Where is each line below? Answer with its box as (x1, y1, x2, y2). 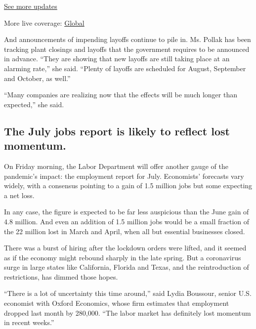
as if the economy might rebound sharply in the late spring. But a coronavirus (4, 252, 241, 262)
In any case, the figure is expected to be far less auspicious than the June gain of (4, 206, 249, 217)
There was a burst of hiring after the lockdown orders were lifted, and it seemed (4, 243, 247, 253)
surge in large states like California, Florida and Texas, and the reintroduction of (4, 262, 249, 272)
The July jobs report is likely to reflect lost (4, 123, 230, 138)
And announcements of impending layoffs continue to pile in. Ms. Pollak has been (4, 34, 251, 44)
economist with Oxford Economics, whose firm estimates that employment (4, 298, 229, 308)
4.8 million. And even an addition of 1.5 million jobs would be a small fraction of (4, 216, 250, 226)
